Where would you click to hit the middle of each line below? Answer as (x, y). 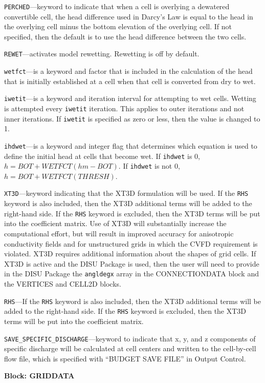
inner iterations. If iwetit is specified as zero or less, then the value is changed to (132, 118)
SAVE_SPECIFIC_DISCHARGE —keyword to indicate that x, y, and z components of (130, 338)
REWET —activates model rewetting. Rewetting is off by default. (102, 54)
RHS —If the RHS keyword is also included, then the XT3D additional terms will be (132, 301)
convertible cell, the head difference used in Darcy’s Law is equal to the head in (129, 16)
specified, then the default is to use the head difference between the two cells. (125, 36)
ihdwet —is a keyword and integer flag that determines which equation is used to (131, 145)
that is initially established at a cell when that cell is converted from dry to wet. (130, 81)
